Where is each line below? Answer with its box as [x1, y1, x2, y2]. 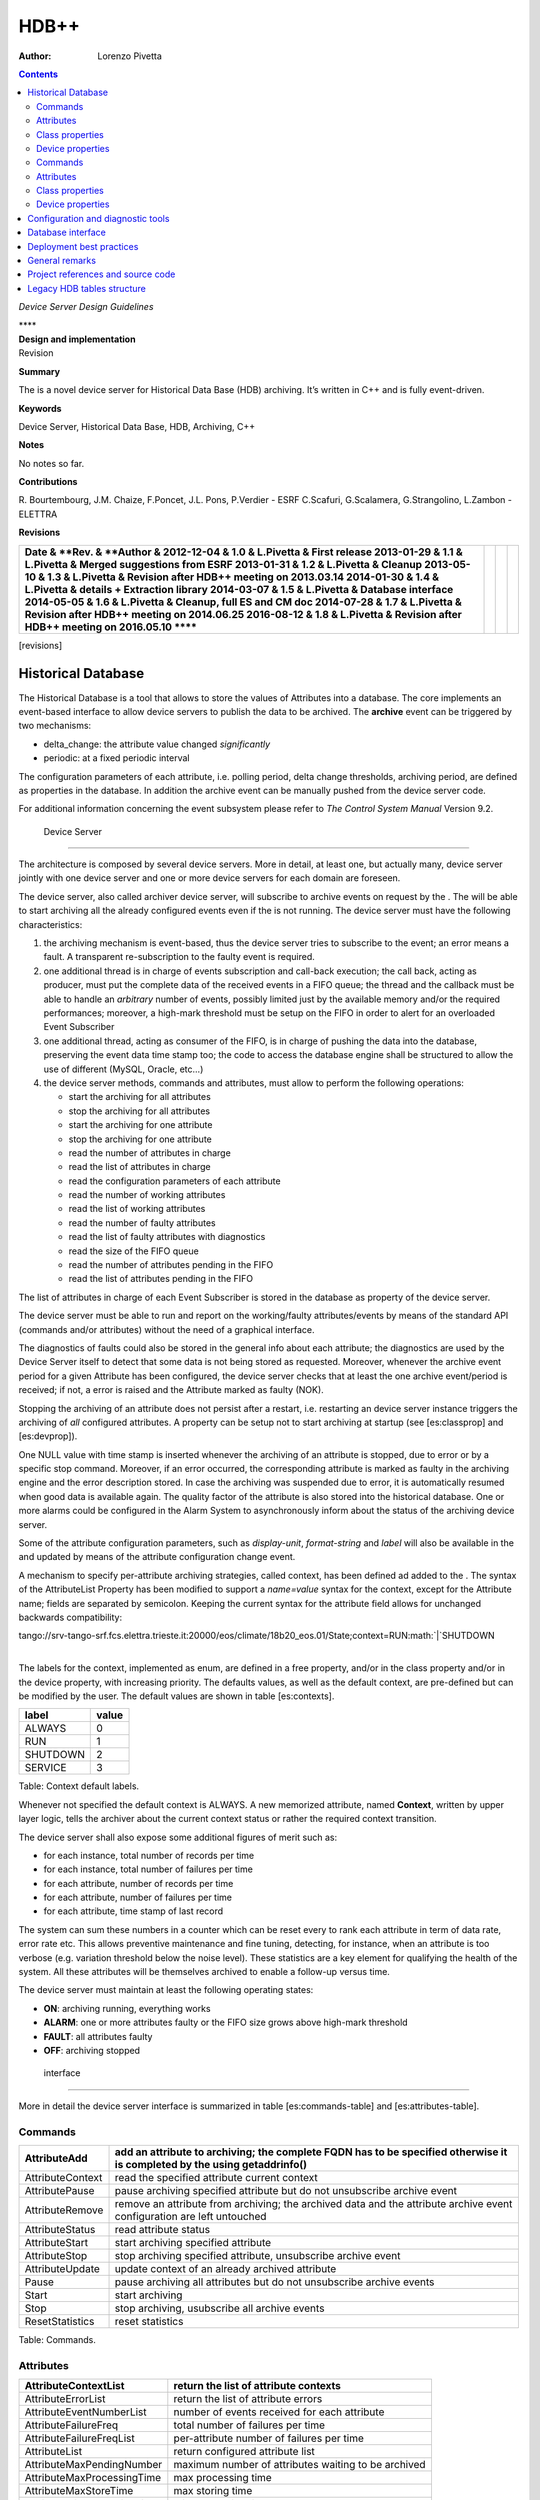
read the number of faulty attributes [68, 1216, 216, 1229]
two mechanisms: [18, 720, 92, 732]
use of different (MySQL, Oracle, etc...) [43, 1063, 204, 1075]
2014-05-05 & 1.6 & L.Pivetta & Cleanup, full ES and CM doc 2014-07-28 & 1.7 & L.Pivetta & [24, 595, 462, 609]
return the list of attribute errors [173, 2392, 323, 2406]
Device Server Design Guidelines [18, 301, 154, 313]
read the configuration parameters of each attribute [68, 1175, 281, 1187]
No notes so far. [18, 457, 85, 469]
